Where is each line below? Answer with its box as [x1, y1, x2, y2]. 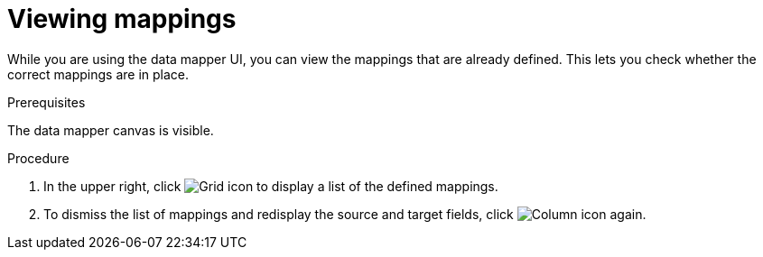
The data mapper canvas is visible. [7, 122, 214, 138]
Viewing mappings [7, 4, 237, 34]
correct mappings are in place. [7, 66, 190, 82]
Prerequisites [7, 94, 86, 110]
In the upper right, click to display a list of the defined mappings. [43, 178, 498, 194]
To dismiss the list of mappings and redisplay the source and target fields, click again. [43, 206, 647, 222]
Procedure [7, 150, 70, 166]
